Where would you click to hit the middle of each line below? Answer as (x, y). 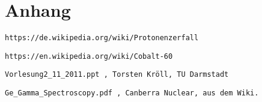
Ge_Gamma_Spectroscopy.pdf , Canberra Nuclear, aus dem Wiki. (132, 93)
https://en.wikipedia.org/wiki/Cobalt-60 (89, 56)
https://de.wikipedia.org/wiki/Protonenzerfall (102, 38)
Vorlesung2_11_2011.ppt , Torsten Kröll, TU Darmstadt (117, 75)
